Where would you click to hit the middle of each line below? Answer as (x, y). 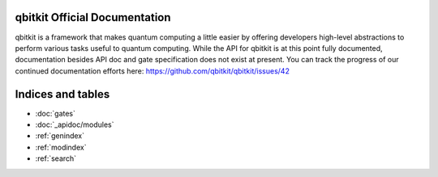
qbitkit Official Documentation (93, 17)
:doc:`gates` (56, 113)
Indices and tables (62, 94)
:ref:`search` (56, 158)
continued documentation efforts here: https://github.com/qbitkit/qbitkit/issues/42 (152, 71)
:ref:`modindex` (61, 147)
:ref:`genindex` (60, 136)
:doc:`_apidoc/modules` (75, 124)
